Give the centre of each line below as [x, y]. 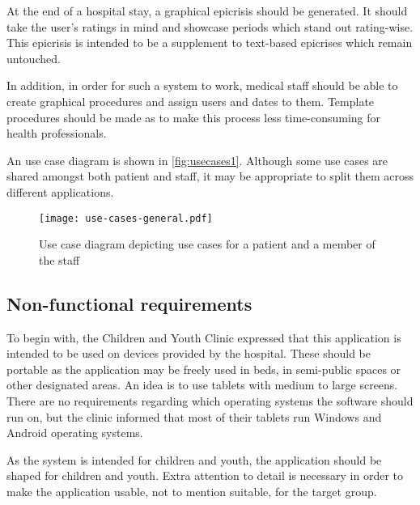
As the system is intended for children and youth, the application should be [194, 459]
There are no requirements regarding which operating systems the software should [210, 400]
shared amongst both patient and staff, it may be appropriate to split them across [210, 176]
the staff [59, 259]
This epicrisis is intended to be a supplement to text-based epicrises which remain [210, 42]
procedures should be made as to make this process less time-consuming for [194, 117]
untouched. [34, 58]
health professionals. [57, 133]
